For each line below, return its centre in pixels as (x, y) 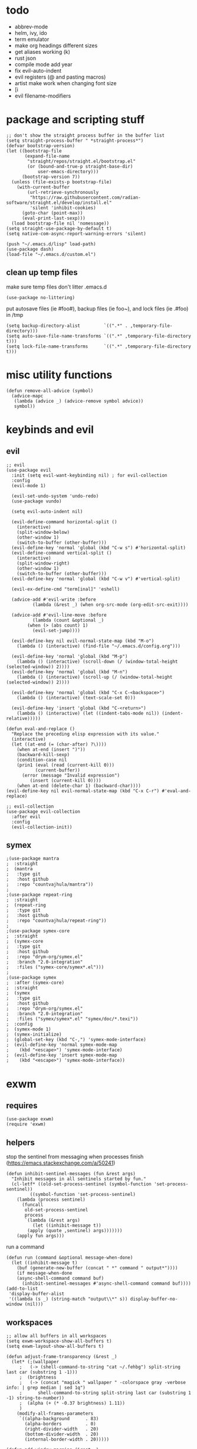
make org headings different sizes (56, 46)
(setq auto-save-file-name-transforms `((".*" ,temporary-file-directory (99, 336)
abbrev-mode (31, 27)
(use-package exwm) (30, 1119)
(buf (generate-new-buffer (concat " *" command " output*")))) (97, 1268)
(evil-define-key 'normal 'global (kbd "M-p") (70, 656)
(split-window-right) (43, 563)
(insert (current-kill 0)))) (65, 780)
